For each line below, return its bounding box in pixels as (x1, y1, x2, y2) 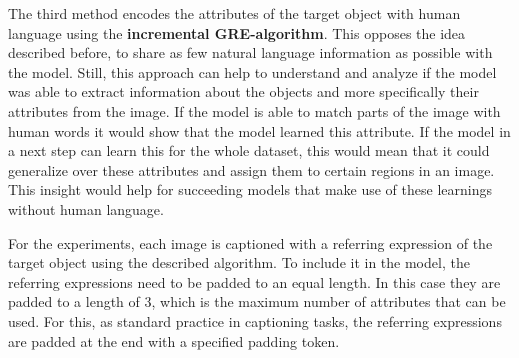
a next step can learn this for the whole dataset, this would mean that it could (8, 140, 490, 161)
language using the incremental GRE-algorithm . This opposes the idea (8, 22, 466, 43)
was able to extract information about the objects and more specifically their (8, 81, 479, 102)
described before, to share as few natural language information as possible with (8, 42, 493, 63)
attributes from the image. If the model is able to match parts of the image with (8, 100, 501, 121)
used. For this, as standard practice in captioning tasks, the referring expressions (8, 310, 502, 331)
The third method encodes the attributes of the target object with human (8, 3, 461, 23)
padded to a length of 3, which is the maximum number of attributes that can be (8, 291, 506, 312)
